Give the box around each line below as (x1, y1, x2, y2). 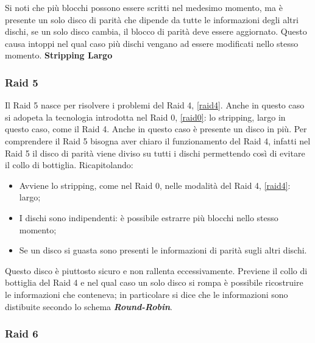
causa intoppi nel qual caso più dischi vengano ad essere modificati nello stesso (5, 37, 299, 49)
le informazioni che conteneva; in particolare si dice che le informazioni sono (5, 288, 288, 300)
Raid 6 (5, 326, 38, 341)
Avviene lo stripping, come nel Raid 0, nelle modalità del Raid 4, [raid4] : (19, 179, 291, 191)
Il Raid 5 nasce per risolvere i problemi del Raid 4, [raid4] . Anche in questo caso (5, 99, 305, 111)
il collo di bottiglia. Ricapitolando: (5, 158, 133, 171)
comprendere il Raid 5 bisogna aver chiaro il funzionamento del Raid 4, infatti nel (5, 134, 311, 147)
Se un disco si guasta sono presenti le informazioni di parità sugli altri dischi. (19, 244, 307, 256)
